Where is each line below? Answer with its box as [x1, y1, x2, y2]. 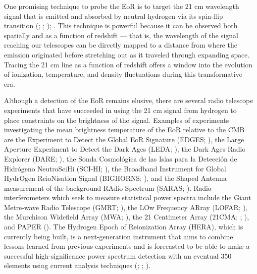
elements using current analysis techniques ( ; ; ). [4, 260, 151, 271]
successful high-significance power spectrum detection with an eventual [4, 250, 219, 261]
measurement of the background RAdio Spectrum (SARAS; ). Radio [4, 182, 211, 193]
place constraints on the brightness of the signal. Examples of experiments [4, 114, 229, 125]
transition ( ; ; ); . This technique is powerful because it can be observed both [4, 20, 238, 31]
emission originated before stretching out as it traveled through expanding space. [4, 49, 250, 59]
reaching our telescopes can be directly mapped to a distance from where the [4, 40, 237, 50]
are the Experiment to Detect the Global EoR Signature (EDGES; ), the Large [4, 134, 244, 144]
